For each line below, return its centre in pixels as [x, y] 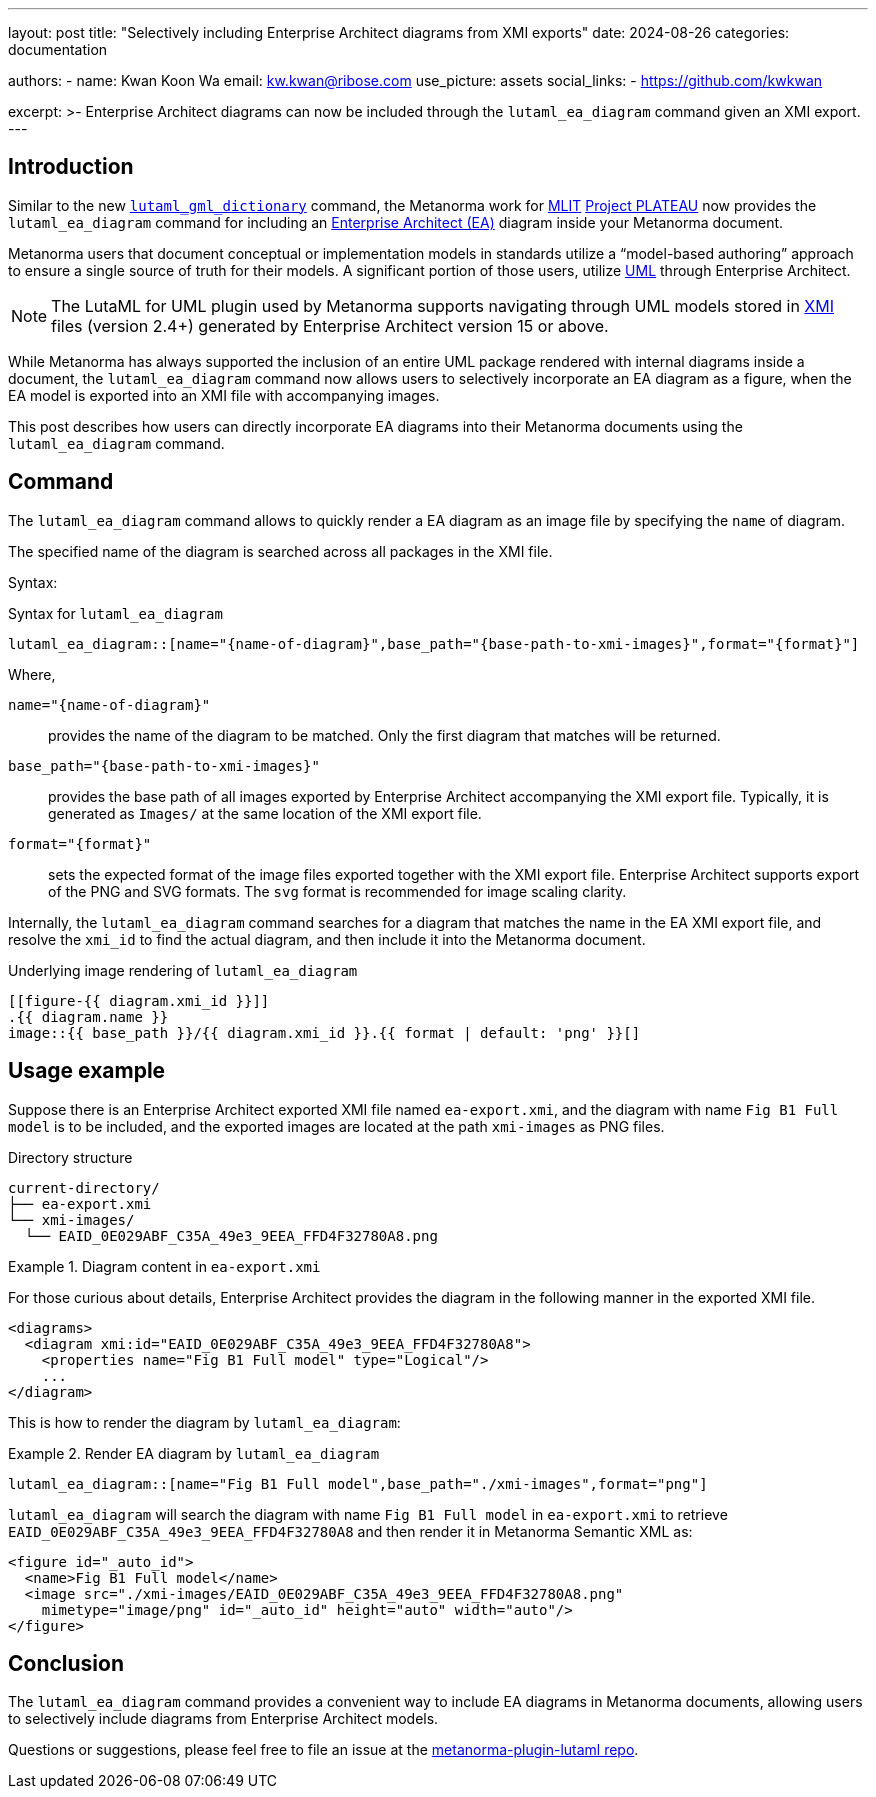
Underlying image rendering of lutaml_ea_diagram [183, 970]
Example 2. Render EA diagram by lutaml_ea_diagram [194, 1453]
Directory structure [70, 1157]
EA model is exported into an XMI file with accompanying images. [224, 395]
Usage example [87, 1071]
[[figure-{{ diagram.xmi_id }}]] [139, 1000]
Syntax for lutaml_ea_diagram [115, 613]
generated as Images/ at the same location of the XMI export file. [265, 813]
